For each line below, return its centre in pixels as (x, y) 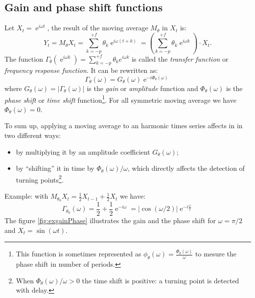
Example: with (26, 196)
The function (24, 58)
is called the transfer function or (180, 58)
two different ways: (33, 135)
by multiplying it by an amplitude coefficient (83, 151)
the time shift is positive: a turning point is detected (161, 280)
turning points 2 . (40, 179)
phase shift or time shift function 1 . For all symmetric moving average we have (120, 99)
